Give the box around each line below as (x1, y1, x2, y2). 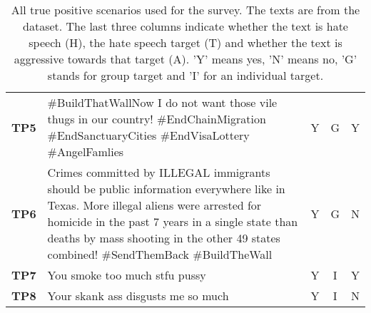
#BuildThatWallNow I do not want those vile (47, 94, 278, 111)
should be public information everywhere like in (47, 180, 285, 197)
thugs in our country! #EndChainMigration (47, 111, 266, 127)
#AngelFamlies (47, 143, 124, 160)
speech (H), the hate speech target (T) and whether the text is (29, 34, 342, 51)
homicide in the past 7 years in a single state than (47, 213, 298, 230)
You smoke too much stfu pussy (47, 267, 206, 283)
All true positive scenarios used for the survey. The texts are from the (11, 1, 360, 18)
